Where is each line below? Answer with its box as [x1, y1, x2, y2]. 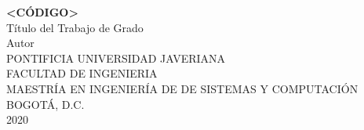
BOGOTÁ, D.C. [6, 96, 85, 112]
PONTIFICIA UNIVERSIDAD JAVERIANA [6, 49, 226, 66]
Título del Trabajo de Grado [6, 19, 144, 35]
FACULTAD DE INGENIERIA [6, 65, 158, 81]
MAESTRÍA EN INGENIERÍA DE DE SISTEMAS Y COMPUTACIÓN [6, 80, 359, 96]
